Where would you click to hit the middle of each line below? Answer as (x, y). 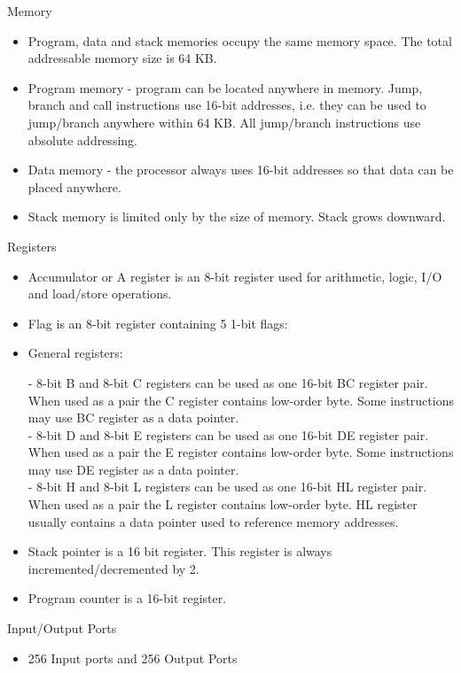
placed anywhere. (74, 186)
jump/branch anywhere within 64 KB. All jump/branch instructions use (224, 122)
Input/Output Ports (62, 628)
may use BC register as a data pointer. (133, 418)
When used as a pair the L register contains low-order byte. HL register (223, 504)
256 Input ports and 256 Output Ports (133, 658)
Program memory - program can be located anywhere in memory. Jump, (225, 87)
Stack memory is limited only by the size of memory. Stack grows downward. (237, 217)
